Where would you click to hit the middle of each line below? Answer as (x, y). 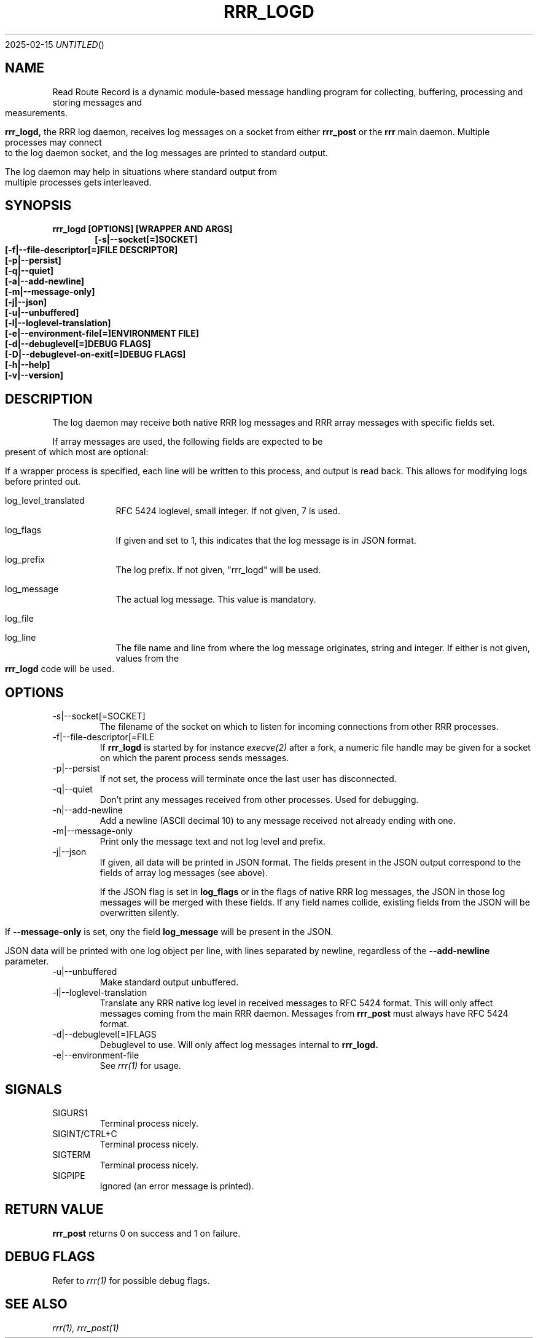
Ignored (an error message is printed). (177, 1186)
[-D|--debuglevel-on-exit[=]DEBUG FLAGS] (96, 354)
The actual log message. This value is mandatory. (216, 600)
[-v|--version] (34, 375)
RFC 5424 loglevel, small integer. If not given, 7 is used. (228, 511)
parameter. (27, 961)
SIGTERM (72, 1154)
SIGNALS (33, 1089)
